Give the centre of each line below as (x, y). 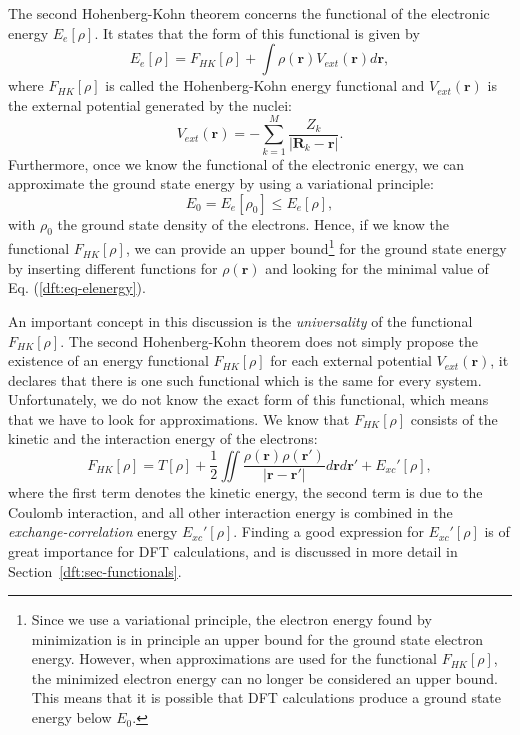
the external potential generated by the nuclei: (150, 104)
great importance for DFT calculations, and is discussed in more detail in (233, 550)
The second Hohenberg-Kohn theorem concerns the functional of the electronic (249, 13)
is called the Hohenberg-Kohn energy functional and (265, 85)
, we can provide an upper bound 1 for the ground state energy (316, 247)
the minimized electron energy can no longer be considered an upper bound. (264, 677)
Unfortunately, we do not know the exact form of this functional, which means (248, 399)
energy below (71, 717)
